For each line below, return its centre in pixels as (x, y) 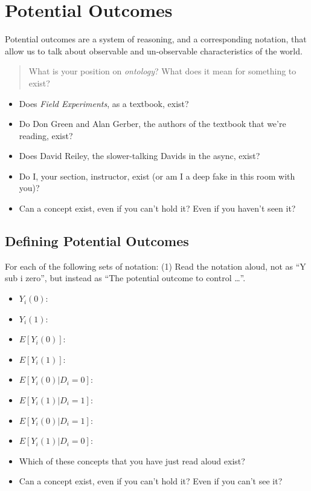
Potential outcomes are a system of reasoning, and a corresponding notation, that (156, 39)
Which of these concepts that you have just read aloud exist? (132, 460)
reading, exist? (46, 135)
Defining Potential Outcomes (97, 241)
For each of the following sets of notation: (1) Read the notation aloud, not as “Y (155, 266)
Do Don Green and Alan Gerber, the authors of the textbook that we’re (152, 124)
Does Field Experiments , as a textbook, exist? (104, 103)
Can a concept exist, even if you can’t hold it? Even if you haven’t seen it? (157, 208)
